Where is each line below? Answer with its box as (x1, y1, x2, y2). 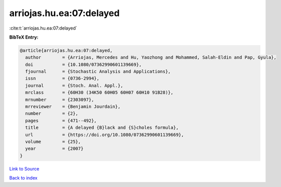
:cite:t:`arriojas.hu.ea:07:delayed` (9, 25, 77, 31)
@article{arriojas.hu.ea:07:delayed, (20, 48, 113, 53)
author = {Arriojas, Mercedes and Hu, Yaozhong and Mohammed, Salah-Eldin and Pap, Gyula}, (25, 55, 277, 60)
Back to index (9, 175, 38, 181)
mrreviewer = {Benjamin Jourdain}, (25, 104, 120, 110)
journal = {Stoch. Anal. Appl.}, (25, 83, 123, 88)
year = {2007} (25, 146, 84, 151)
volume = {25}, (25, 139, 81, 144)
